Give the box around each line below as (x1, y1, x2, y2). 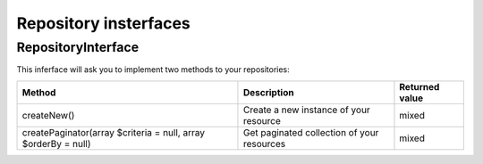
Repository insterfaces (16, 13, 191, 33)
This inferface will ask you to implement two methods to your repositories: (16, 64, 290, 75)
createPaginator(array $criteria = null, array (21, 126, 206, 138)
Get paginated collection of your (242, 126, 379, 138)
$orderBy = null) (21, 137, 91, 150)
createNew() (21, 109, 75, 121)
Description (242, 86, 294, 98)
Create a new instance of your (242, 103, 370, 116)
